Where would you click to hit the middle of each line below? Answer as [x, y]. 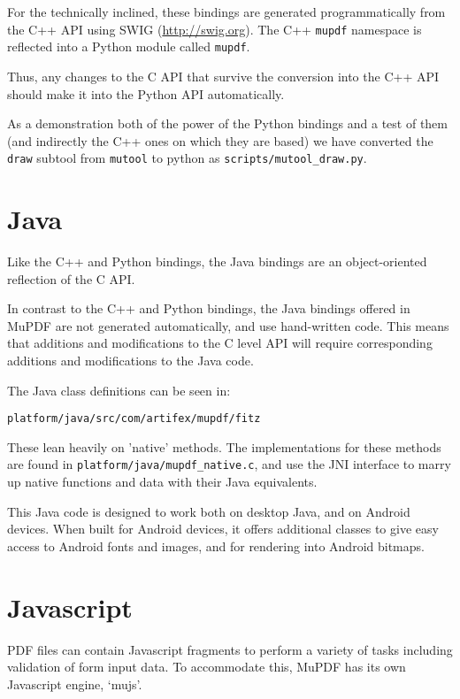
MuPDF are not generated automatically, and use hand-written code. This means [228, 325]
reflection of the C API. [71, 278]
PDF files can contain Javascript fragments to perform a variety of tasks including [230, 649]
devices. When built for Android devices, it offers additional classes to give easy [223, 529]
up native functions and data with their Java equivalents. [162, 482]
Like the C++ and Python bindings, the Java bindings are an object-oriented [217, 261]
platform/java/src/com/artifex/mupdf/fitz [134, 419]
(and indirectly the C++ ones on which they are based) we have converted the [220, 140]
